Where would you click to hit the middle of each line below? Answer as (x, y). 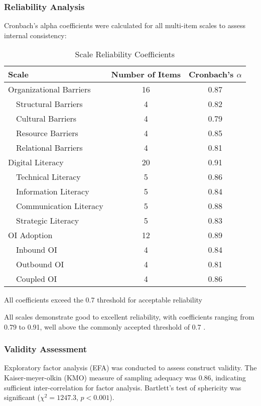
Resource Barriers (47, 133)
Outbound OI (40, 264)
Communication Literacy (60, 206)
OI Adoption (30, 235)
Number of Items (146, 74)
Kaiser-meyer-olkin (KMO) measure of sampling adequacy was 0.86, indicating (125, 377)
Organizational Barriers (49, 89)
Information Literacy (53, 191)
